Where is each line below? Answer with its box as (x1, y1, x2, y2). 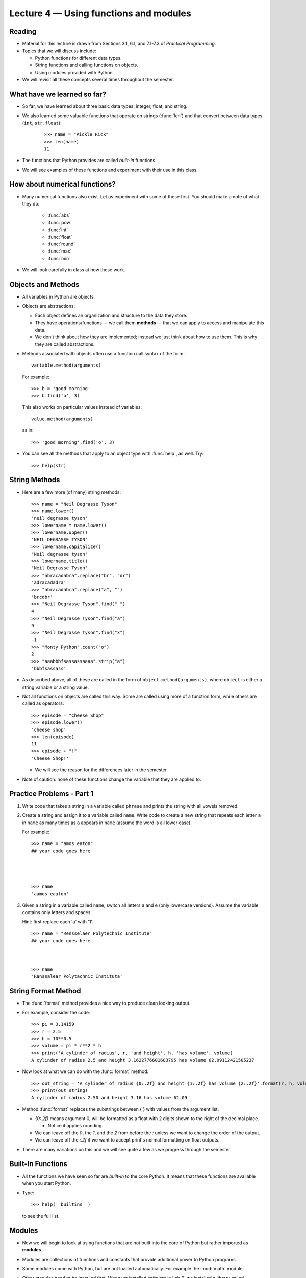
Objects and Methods (9, 280, 80, 289)
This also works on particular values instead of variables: (22, 404, 142, 410)
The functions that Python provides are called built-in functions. (22, 157, 157, 164)
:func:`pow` (47, 219, 72, 225)
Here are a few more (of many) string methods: (22, 489, 121, 495)
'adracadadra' (31, 580, 66, 585)
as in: (22, 427, 34, 433)
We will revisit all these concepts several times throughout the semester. (22, 77, 174, 83)
